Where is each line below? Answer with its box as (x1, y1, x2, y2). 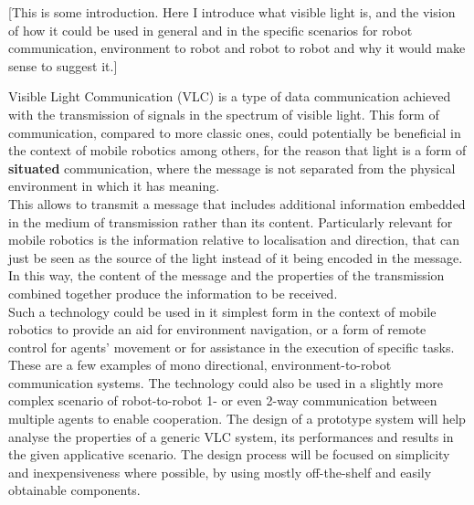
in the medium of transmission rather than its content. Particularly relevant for (8, 212, 453, 231)
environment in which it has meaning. (8, 176, 220, 195)
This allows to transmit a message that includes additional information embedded (8, 194, 466, 213)
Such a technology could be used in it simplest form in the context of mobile (8, 301, 437, 321)
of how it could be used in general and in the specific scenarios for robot (8, 20, 413, 39)
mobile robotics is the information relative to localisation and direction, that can (8, 230, 459, 249)
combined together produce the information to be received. (8, 283, 338, 302)
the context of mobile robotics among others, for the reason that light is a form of (8, 141, 467, 160)
